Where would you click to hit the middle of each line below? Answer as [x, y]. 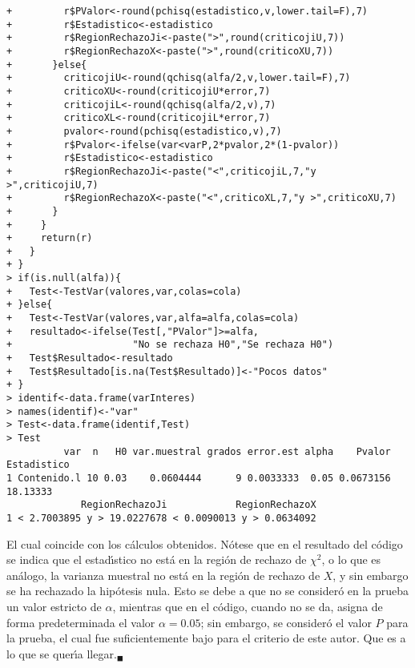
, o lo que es [351, 559]
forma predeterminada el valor [81, 622]
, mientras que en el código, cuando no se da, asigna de [248, 606]
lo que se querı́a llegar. [62, 653]
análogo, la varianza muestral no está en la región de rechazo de [163, 575]
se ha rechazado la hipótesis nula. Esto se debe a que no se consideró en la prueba [208, 591]
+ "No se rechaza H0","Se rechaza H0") [170, 345]
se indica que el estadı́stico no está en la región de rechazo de [157, 559]
